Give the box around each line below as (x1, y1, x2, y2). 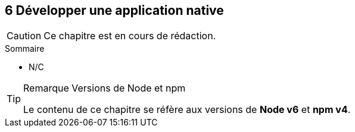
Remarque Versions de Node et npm (23, 82, 186, 95)
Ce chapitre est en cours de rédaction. (43, 30, 216, 42)
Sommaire (5, 43, 45, 54)
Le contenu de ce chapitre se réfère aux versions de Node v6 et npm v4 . (23, 103, 351, 116)
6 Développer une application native (5, 3, 224, 18)
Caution (7, 30, 42, 42)
